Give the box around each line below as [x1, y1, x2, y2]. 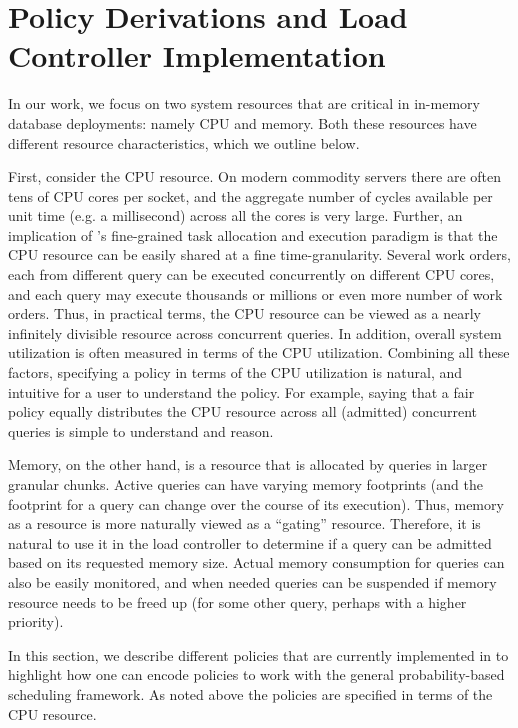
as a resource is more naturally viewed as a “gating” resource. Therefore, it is [8, 513, 481, 534]
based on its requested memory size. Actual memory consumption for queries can [8, 552, 505, 573]
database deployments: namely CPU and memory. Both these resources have [8, 112, 477, 133]
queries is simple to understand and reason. [8, 420, 274, 441]
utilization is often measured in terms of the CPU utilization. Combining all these [8, 342, 510, 363]
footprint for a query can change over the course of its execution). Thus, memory [8, 493, 504, 514]
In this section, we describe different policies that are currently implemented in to [8, 644, 509, 665]
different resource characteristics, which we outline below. [8, 132, 360, 153]
